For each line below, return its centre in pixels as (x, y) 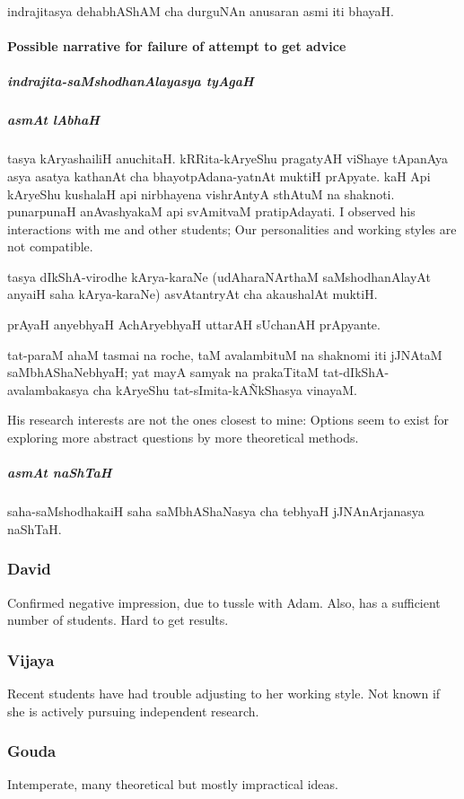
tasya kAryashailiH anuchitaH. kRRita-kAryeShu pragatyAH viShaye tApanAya (228, 158)
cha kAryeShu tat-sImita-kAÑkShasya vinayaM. (225, 389)
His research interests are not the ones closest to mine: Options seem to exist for (228, 420)
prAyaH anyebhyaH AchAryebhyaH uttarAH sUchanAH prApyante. (194, 325)
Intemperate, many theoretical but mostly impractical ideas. (173, 784)
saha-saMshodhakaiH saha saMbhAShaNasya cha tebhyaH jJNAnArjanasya (216, 511)
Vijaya (31, 659)
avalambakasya (48, 389)
